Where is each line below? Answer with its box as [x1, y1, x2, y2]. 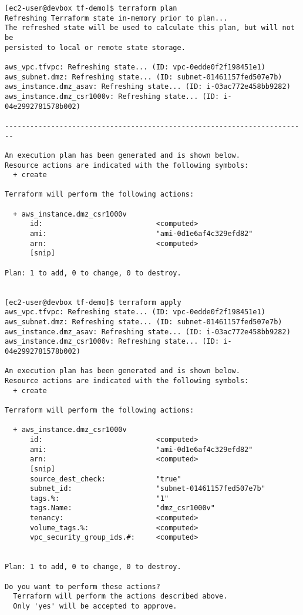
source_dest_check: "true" [29, 474, 181, 483]
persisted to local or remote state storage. [5, 43, 186, 52]
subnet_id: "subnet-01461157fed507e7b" [29, 484, 265, 493]
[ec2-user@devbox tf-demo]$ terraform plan [5, 4, 177, 12]
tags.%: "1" [29, 494, 169, 503]
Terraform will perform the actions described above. [13, 592, 228, 601]
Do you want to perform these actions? [5, 582, 160, 591]
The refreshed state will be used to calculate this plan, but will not [5, 24, 295, 32]
